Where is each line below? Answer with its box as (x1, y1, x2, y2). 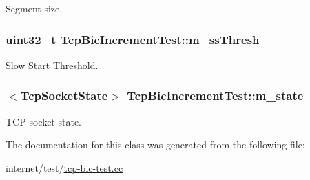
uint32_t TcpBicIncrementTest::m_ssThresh (6, 30, 260, 48)
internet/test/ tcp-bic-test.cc (6, 160, 123, 174)
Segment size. (6, 1, 63, 15)
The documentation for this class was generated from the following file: (6, 137, 305, 152)
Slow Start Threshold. (6, 57, 99, 72)
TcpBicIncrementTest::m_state (127, 87, 304, 104)
